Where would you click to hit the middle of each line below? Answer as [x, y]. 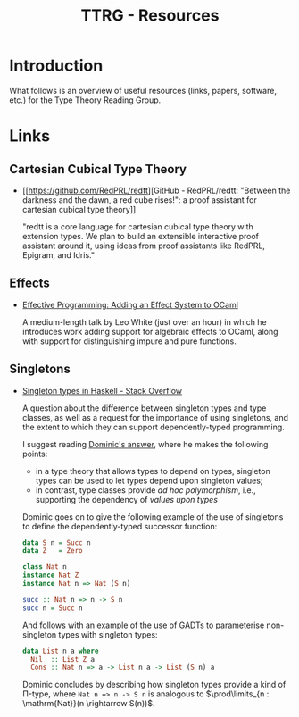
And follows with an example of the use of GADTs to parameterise [143, 625]
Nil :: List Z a [63, 659]
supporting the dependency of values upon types [127, 499]
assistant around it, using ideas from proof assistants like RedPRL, [144, 246]
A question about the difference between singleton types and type [144, 408]
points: [35, 454]
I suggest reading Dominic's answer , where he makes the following [145, 444]
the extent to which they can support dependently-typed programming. [154, 427]
